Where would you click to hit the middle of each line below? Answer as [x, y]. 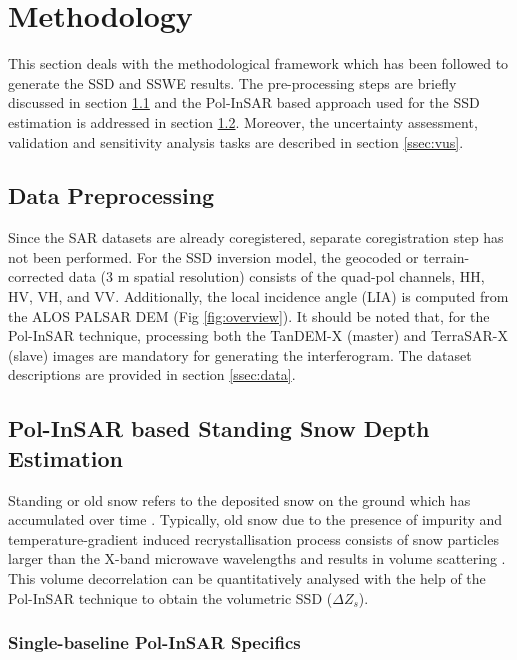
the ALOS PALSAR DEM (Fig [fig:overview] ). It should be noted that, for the [249, 315]
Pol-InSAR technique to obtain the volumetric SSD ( [170, 597]
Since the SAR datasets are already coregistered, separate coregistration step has [256, 237]
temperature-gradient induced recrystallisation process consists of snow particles [253, 538]
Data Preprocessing [111, 195]
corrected [36, 276]
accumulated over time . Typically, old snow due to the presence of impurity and [255, 519]
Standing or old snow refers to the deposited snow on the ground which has [239, 499]
